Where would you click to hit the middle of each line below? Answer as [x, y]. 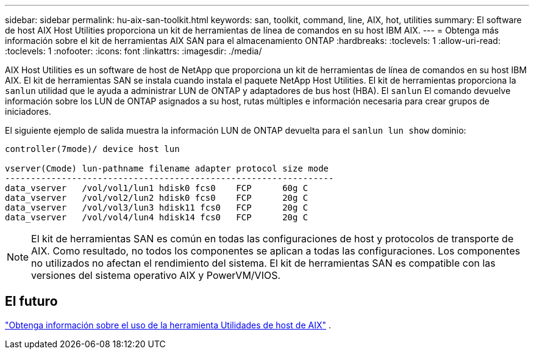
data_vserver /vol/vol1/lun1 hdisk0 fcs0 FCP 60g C [157, 188]
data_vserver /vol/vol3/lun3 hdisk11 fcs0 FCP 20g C [157, 208]
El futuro [31, 302]
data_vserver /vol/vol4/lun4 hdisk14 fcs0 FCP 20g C [157, 217]
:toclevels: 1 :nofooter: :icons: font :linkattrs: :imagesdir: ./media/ [133, 51]
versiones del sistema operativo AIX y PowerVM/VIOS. [156, 275]
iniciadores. [28, 111]
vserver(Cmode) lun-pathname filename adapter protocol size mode [167, 168]
